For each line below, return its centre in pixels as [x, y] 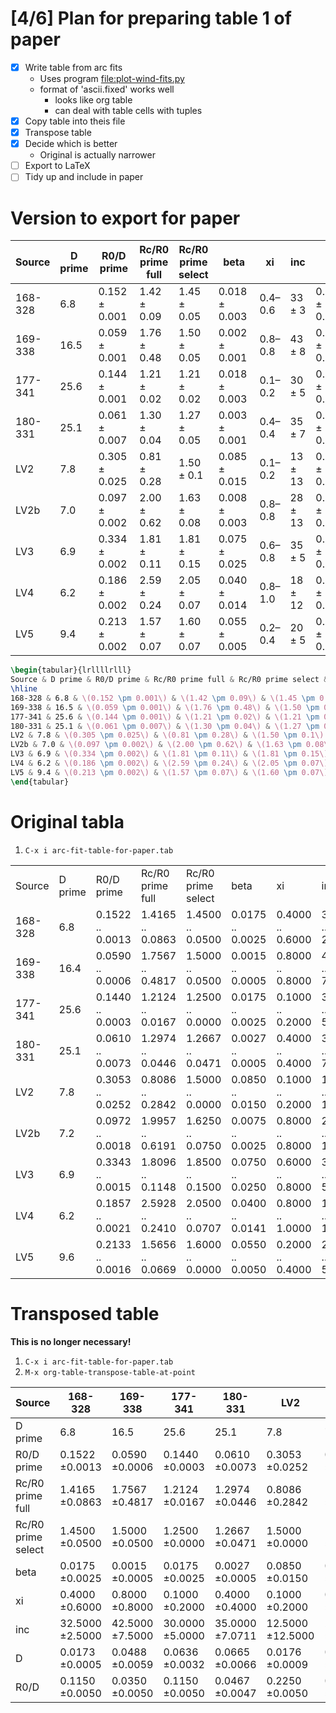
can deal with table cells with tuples [128, 110]
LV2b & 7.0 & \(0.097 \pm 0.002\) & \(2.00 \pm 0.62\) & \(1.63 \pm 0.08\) [171, 745]
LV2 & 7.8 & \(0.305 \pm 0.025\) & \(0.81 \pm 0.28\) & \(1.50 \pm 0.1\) [167, 735]
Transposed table [85, 1313]
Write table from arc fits [73, 67]
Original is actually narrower [97, 155]
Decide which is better [71, 144]
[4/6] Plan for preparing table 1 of [151, 18]
